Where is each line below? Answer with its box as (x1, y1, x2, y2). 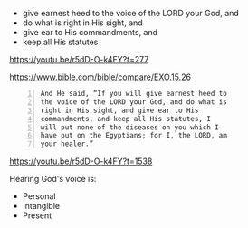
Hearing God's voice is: (9, 174, 97, 185)
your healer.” (40, 139, 94, 148)
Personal (22, 191, 56, 202)
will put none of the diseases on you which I (40, 122, 219, 132)
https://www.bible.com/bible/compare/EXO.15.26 (9, 71, 192, 82)
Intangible (22, 201, 61, 212)
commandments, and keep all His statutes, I (40, 114, 211, 123)
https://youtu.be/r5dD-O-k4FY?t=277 (9, 54, 149, 64)
